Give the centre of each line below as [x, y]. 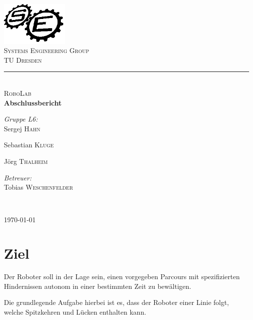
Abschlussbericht [33, 102]
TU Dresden [23, 60]
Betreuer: [18, 177]
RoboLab [18, 93]
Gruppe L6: [21, 119]
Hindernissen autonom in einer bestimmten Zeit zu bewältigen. [98, 286]
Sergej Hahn [22, 128]
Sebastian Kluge [29, 145]
